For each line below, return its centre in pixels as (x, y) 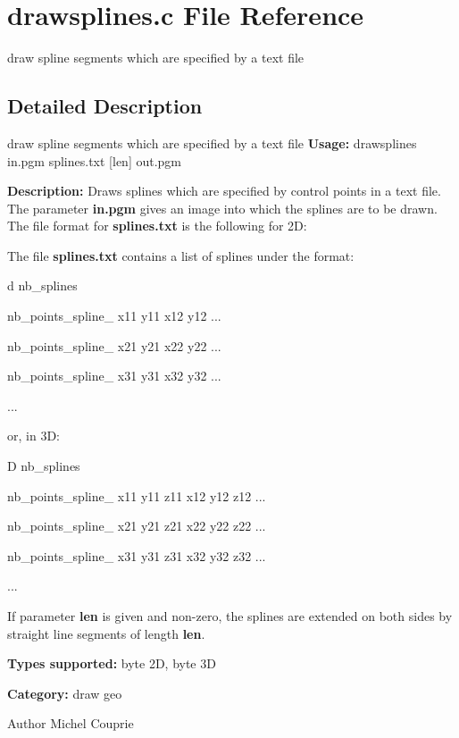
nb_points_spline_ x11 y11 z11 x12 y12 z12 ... (137, 495)
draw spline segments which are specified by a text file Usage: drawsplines (212, 143)
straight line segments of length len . (106, 633)
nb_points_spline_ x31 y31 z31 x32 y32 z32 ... (137, 555)
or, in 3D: (33, 436)
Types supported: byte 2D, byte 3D (112, 663)
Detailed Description (105, 106)
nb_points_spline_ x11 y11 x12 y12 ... (114, 316)
